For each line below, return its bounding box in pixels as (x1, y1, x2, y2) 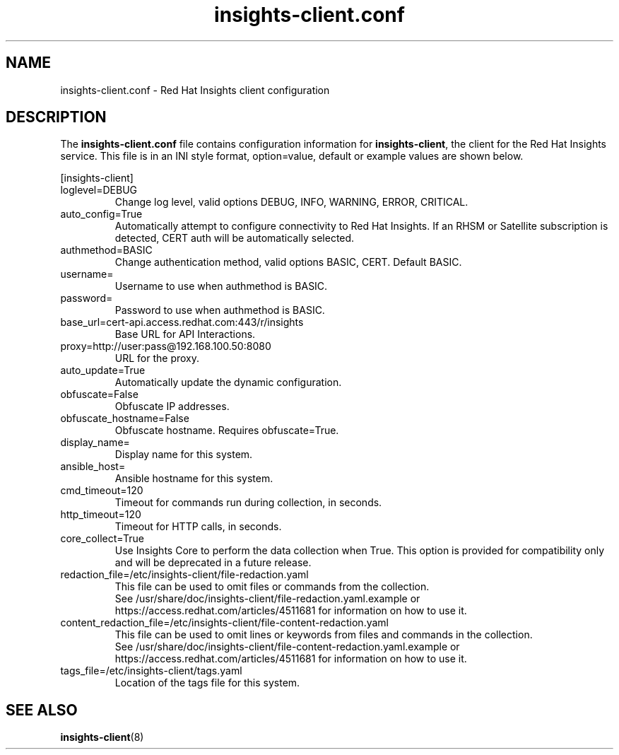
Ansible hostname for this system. (114, 472, 273, 485)
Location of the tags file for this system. (114, 677, 300, 689)
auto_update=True (60, 364, 146, 377)
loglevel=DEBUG (60, 184, 137, 197)
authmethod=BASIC (60, 244, 153, 257)
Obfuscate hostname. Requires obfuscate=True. (114, 424, 339, 437)
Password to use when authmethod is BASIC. (114, 304, 325, 317)
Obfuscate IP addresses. (114, 400, 230, 413)
